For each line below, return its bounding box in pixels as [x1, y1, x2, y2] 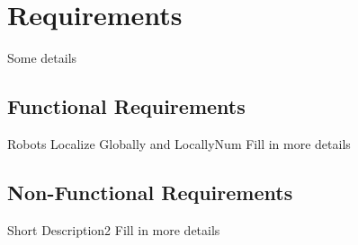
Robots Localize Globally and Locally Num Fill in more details [7, 134, 351, 153]
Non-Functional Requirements [7, 178, 293, 206]
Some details [7, 48, 77, 67]
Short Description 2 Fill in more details [7, 220, 220, 239]
